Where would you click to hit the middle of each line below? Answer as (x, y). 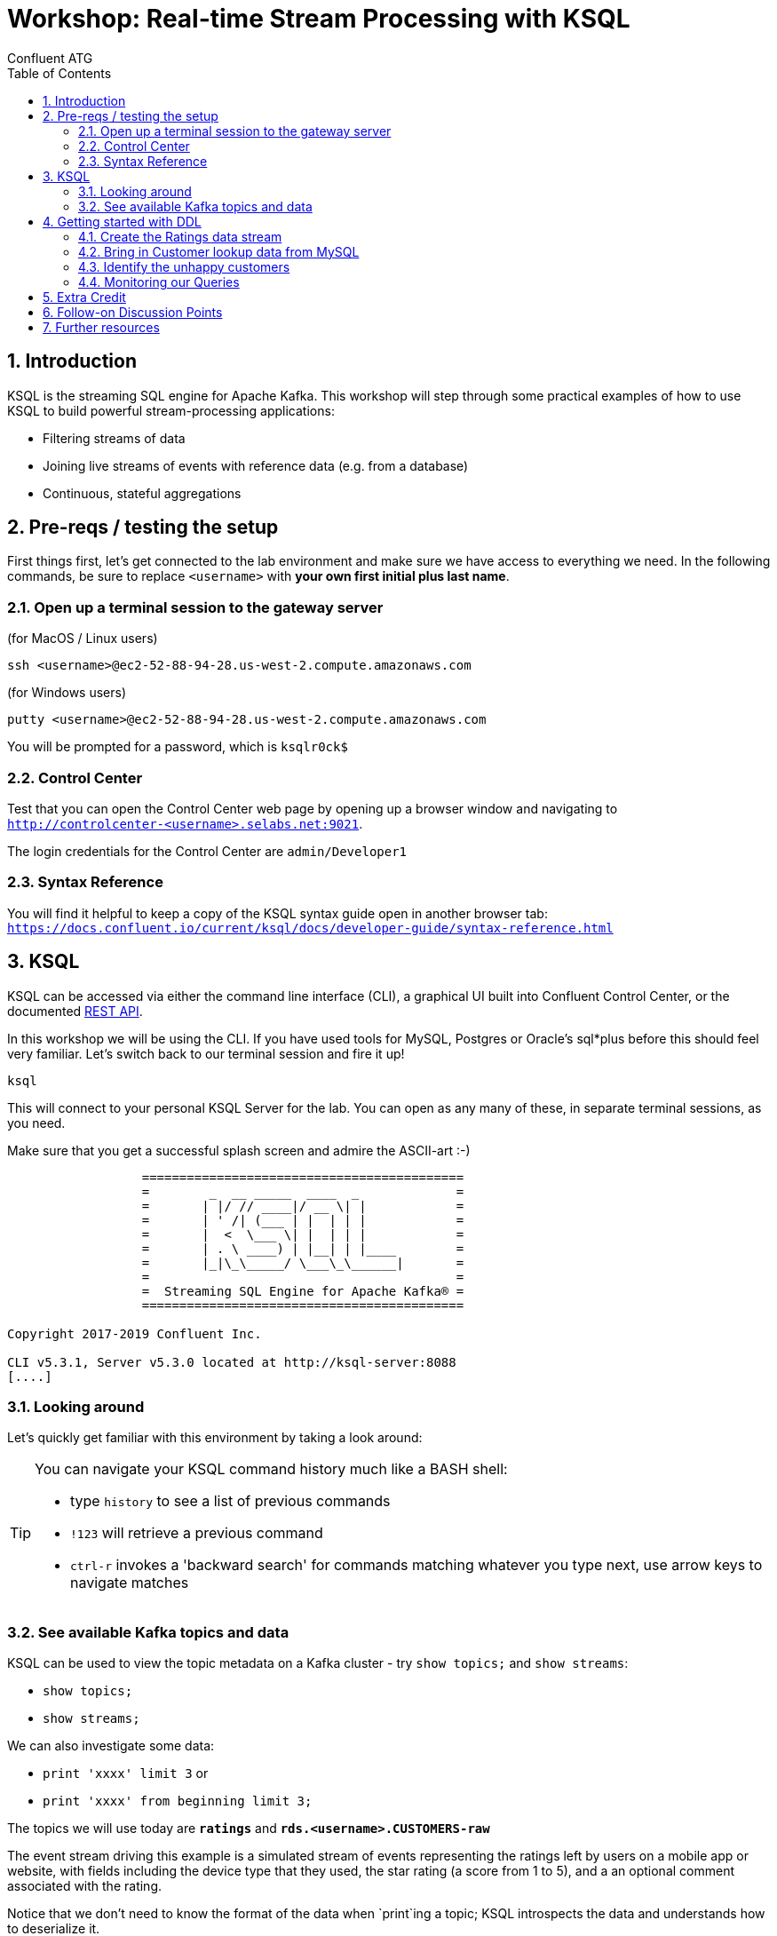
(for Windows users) (67, 693)
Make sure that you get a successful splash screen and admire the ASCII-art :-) (239, 1150)
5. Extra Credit (84, 297)
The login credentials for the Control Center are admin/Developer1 (207, 851)
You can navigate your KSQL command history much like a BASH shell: (271, 1469)
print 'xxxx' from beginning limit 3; (178, 1801)
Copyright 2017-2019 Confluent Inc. (135, 1333)
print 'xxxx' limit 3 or (126, 1773)
